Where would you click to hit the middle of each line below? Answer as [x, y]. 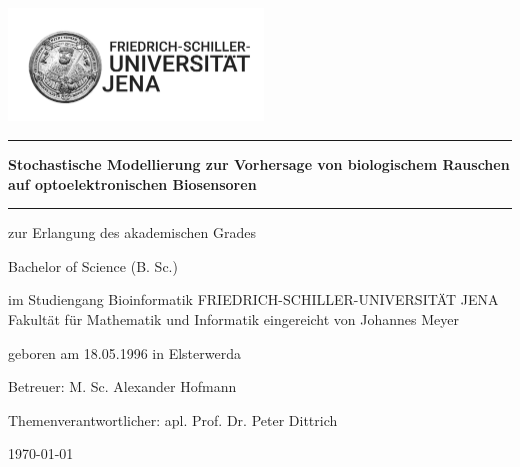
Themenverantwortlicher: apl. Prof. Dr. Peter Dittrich [173, 419]
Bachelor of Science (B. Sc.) [93, 265]
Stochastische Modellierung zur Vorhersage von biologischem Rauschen [259, 163]
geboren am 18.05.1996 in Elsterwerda [124, 352]
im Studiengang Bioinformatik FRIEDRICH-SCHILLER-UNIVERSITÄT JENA [253, 299]
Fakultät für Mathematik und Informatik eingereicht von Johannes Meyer [234, 318]
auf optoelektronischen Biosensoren [132, 183]
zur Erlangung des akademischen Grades [132, 232]
